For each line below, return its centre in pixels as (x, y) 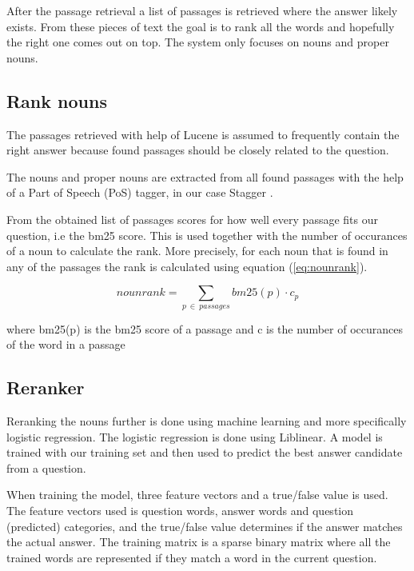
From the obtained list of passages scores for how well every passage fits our (192, 219)
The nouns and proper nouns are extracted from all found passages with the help (205, 176)
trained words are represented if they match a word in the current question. (192, 557)
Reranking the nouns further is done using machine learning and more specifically (207, 421)
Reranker (46, 387)
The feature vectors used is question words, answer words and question (180, 511)
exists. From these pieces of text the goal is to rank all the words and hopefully (201, 26)
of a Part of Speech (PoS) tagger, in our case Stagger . (140, 192)
